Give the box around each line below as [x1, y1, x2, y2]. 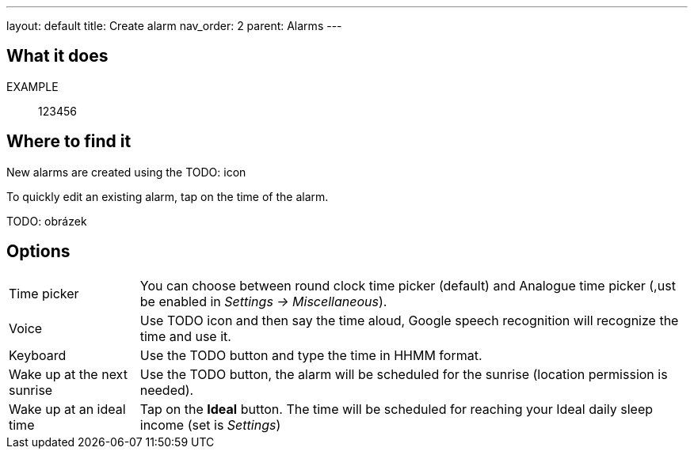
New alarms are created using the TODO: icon [6, 165, 246, 179]
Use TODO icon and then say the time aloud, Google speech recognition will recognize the [139, 312, 679, 328]
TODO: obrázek [6, 214, 87, 228]
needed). [139, 381, 194, 398]
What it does [6, 46, 109, 66]
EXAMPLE [6, 79, 59, 93]
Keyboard [9, 347, 67, 363]
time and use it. [139, 328, 231, 344]
